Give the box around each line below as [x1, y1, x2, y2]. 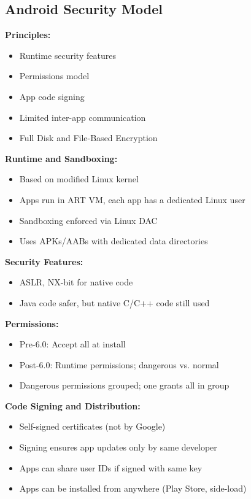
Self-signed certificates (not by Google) [19, 420, 166, 433]
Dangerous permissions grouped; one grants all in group [19, 379, 230, 392]
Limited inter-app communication [19, 110, 146, 123]
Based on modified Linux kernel [19, 172, 139, 185]
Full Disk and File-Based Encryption [19, 131, 158, 144]
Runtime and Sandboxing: [5, 152, 118, 164]
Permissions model [19, 69, 90, 82]
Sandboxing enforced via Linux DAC [19, 214, 158, 226]
